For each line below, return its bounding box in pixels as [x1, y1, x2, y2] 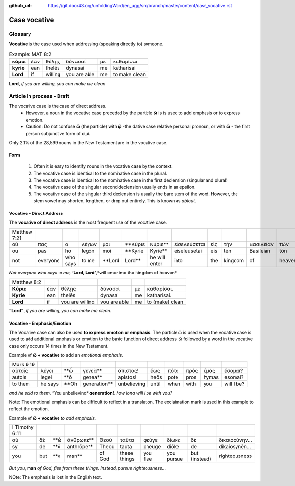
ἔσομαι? [224, 367, 243, 374]
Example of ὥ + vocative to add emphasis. [9, 415, 96, 421]
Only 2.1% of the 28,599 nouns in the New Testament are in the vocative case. [9, 140, 168, 146]
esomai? [224, 374, 244, 381]
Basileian [249, 247, 270, 254]
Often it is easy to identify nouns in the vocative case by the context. [33, 163, 173, 169]
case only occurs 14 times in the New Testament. [9, 343, 109, 349]
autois [12, 374, 27, 381]
